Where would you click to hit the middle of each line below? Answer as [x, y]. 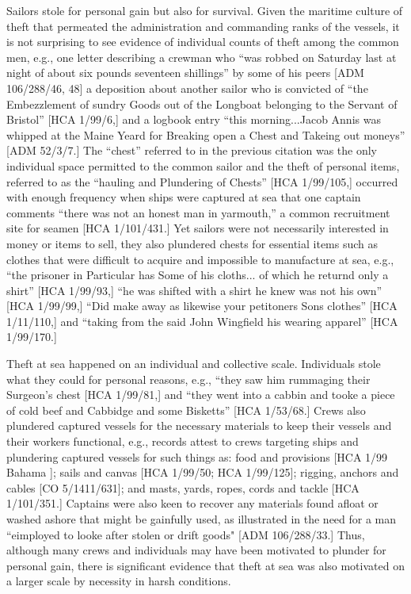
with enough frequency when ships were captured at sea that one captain [184, 197]
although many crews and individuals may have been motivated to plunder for [196, 550]
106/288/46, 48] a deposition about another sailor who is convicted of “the [187, 88]
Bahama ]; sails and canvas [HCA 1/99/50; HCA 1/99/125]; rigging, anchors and [203, 472]
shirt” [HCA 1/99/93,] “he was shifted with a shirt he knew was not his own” [194, 290]
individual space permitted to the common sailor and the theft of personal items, [203, 165]
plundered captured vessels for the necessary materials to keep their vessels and [199, 425]
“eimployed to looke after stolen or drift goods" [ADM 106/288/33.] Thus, [186, 534]
